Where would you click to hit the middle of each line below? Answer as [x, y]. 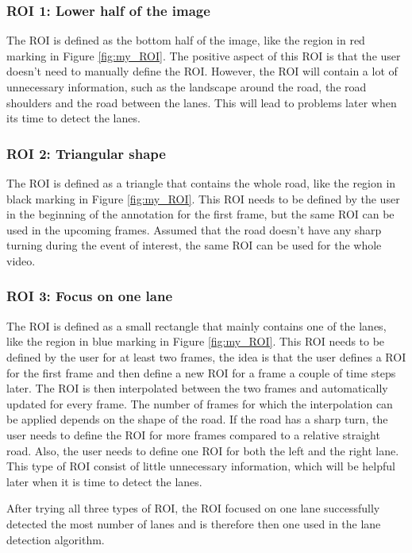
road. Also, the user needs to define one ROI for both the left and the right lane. [203, 450]
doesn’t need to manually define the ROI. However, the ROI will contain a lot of [202, 71]
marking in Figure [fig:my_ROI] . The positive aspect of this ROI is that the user [204, 55]
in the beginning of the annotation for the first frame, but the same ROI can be [200, 214]
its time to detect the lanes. [73, 118]
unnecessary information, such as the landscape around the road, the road [187, 87]
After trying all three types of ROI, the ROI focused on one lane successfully [193, 508]
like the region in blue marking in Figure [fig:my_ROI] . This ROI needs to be [196, 341]
